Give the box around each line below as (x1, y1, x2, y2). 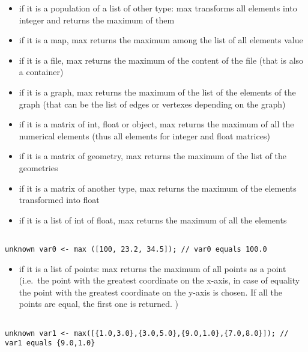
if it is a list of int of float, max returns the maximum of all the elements (19, 213, 287, 226)
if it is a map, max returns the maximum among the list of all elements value (19, 34, 303, 46)
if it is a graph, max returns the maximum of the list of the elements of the (19, 85, 296, 98)
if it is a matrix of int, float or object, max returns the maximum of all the (19, 118, 294, 130)
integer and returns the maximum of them (19, 13, 175, 26)
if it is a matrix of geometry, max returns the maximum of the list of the (19, 150, 287, 162)
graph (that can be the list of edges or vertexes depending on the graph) (19, 97, 286, 110)
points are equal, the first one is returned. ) (19, 297, 179, 310)
